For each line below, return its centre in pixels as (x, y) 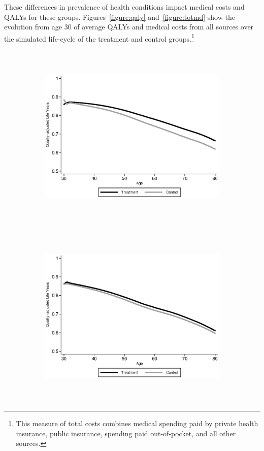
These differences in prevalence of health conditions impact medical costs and (124, 7)
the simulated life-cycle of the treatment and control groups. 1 (99, 38)
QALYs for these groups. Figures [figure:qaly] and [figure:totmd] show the (120, 17)
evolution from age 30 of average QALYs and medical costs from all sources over (129, 27)
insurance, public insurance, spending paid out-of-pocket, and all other (126, 433)
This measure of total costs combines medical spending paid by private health (137, 423)
